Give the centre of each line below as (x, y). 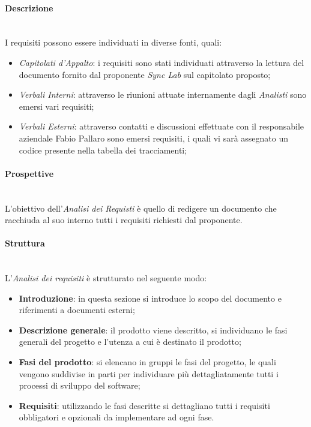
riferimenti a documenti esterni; (77, 310)
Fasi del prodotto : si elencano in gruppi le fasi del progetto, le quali (147, 362)
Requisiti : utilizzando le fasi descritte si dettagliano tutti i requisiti (144, 405)
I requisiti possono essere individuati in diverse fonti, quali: (113, 42)
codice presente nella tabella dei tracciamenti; (103, 150)
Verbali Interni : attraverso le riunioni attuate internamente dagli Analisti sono (163, 94)
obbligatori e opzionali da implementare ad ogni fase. (116, 417)
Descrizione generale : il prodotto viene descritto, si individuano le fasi (153, 330)
